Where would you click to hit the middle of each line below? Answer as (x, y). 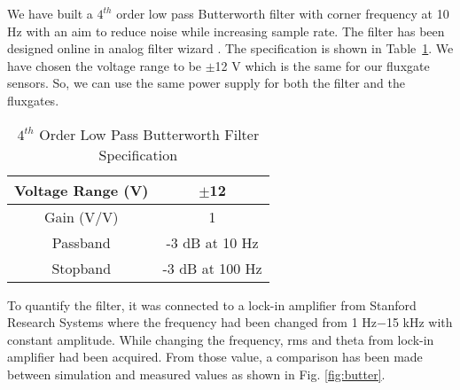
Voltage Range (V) (82, 190)
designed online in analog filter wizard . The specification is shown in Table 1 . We (230, 48)
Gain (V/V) (81, 216)
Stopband (82, 268)
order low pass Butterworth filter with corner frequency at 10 (283, 13)
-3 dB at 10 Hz (212, 242)
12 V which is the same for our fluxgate (322, 65)
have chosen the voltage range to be (105, 65)
